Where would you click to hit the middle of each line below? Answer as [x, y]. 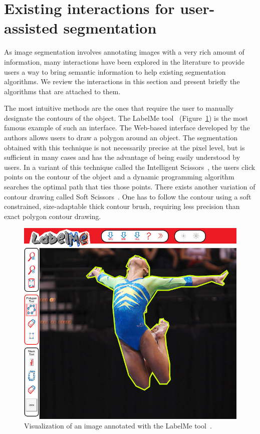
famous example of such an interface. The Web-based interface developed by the [127, 128]
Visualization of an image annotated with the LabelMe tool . [118, 426]
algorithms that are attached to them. [62, 91]
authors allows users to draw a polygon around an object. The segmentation [121, 138]
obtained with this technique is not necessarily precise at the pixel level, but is [124, 147]
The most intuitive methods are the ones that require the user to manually [119, 108]
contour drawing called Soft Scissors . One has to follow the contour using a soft [128, 196]
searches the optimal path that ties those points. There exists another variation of [130, 187]
